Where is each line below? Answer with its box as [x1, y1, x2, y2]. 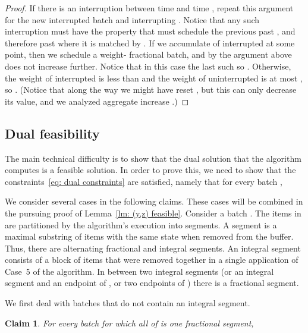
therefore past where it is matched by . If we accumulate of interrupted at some [5, 36, 295, 49]
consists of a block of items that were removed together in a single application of [5, 253, 298, 266]
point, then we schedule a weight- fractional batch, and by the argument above [5, 48, 292, 61]
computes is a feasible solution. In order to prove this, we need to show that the [5, 164, 296, 176]
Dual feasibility [5, 124, 100, 142]
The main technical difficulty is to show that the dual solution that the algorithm [5, 152, 301, 164]
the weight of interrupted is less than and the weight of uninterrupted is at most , [5, 71, 303, 84]
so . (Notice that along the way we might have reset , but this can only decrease [5, 83, 297, 96]
